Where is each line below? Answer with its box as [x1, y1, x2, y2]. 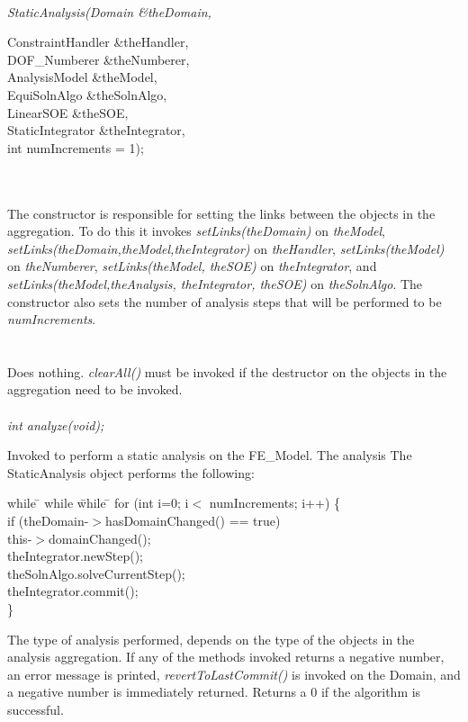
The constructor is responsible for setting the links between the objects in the [7, 203, 436, 222]
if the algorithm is [320, 682, 421, 701]
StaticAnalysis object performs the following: [7, 463, 255, 482]
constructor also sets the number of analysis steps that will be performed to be [7, 292, 442, 311]
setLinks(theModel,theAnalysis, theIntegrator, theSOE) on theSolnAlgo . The [7, 274, 423, 293]
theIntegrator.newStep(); [7, 546, 143, 565]
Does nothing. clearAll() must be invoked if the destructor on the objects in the [7, 362, 447, 381]
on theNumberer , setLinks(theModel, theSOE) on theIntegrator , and [7, 257, 377, 275]
